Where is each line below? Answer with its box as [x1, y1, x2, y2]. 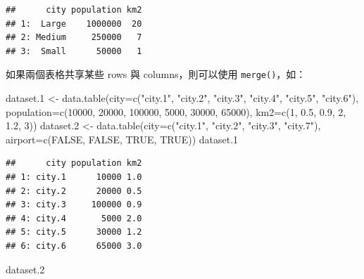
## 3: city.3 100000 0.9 [6, 200, 142, 210]
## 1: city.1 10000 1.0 [6, 172, 142, 182]
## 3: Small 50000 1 [6, 46, 142, 56]
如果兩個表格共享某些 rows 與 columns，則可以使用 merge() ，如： [6, 67, 306, 82]
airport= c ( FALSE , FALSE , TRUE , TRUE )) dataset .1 [6, 131, 239, 146]
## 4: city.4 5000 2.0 [6, 213, 142, 223]
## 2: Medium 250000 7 [6, 32, 142, 43]
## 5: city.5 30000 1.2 [6, 227, 142, 238]
